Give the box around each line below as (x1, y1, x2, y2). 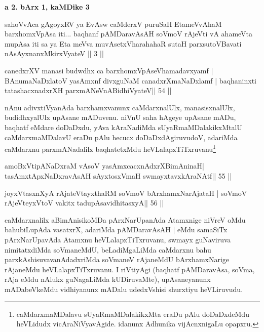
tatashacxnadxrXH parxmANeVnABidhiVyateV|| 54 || (5, 85, 172, 96)
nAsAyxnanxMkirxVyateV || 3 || (5, 48, 104, 59)
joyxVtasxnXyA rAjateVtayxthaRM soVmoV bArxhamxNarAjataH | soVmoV (5, 187, 247, 198)
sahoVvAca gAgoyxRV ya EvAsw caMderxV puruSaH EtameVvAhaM (5, 18, 222, 29)
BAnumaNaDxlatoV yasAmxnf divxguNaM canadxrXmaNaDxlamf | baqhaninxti (5, 75, 256, 86)
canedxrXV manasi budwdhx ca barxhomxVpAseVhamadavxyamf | (5, 65, 213, 75)
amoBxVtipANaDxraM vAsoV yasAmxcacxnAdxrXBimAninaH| (5, 160, 205, 171)
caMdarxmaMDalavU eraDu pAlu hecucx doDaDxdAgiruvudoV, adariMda (5, 132, 238, 142)
